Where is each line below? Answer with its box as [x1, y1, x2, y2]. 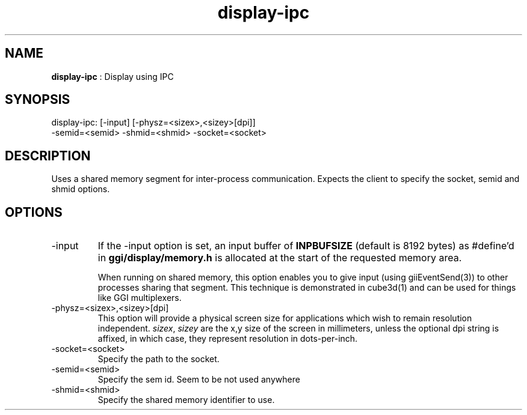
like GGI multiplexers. [97, 292, 182, 303]
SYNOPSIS [5, 92, 70, 108]
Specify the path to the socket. [97, 354, 220, 365]
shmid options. [51, 184, 110, 195]
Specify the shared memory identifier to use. [97, 395, 275, 405]
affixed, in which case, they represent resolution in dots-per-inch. [97, 333, 358, 344]
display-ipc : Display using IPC [51, 71, 174, 82]
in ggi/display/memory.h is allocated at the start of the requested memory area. [97, 252, 462, 264]
